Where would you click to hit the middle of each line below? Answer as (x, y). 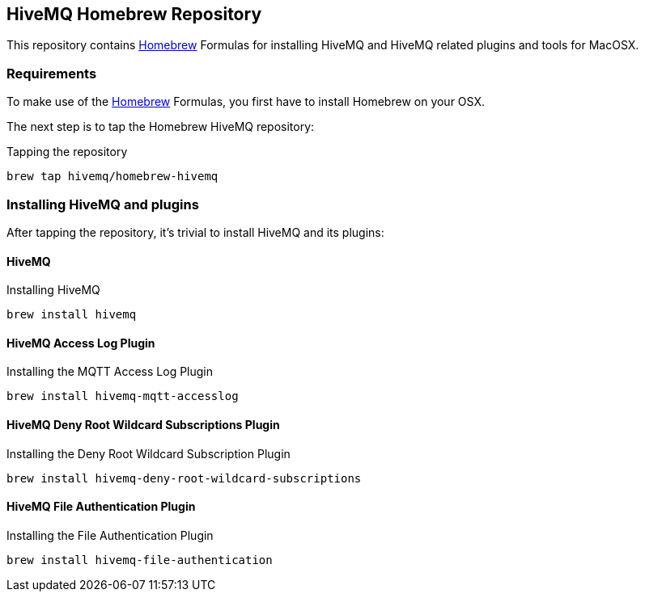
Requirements (52, 73)
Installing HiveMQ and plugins (103, 204)
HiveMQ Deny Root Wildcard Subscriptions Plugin (143, 424)
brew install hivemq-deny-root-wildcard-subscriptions (184, 478)
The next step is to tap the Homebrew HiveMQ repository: (161, 127)
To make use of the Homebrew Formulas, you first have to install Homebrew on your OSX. (246, 102)
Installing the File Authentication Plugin (110, 535)
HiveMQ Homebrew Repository (134, 14)
